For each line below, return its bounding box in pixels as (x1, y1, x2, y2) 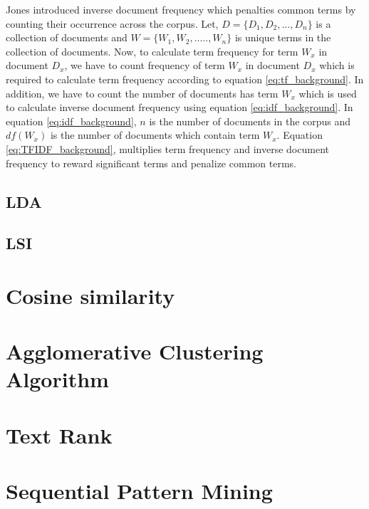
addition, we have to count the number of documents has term (6, 85, 279, 100)
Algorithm (6, 364, 109, 394)
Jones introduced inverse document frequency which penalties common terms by (6, 2, 356, 16)
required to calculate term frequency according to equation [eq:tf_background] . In (6, 71, 364, 86)
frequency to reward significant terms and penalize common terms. (6, 155, 296, 170)
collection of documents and (6, 30, 128, 45)
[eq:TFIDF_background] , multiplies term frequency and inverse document (6, 141, 329, 156)
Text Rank (6, 420, 113, 449)
